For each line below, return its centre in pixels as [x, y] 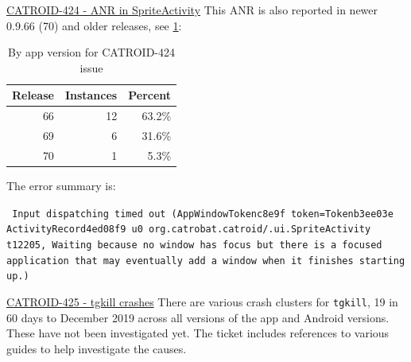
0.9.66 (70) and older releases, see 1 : [94, 25]
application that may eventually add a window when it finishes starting [206, 261]
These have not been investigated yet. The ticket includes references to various [198, 333]
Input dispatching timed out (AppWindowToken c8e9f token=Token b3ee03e [203, 214]
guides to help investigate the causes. [97, 348]
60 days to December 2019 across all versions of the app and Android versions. [198, 317]
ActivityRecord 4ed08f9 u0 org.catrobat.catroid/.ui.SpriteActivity [189, 230]
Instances [91, 95]
